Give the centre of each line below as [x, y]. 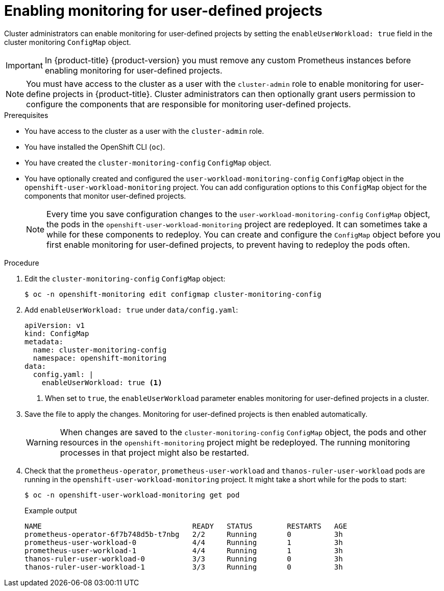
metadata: [44, 341]
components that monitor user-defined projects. [105, 196]
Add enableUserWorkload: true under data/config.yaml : [131, 310]
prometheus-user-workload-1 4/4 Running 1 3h [184, 550]
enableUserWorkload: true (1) [102, 382]
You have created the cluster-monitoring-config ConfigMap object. [148, 162]
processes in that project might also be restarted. [154, 452]
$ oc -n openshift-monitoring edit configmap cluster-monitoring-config [173, 294]
